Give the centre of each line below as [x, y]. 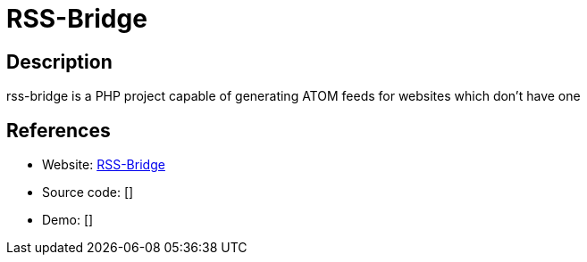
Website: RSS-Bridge [104, 165]
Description [59, 61]
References [59, 130]
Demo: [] [68, 220]
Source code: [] [88, 192]
